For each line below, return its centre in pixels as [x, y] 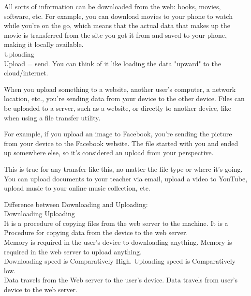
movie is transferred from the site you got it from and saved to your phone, [115, 35]
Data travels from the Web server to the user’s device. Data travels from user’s [121, 280]
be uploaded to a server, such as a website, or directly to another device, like [118, 108]
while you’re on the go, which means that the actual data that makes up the [117, 25]
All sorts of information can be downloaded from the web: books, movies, [112, 6]
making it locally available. [44, 44]
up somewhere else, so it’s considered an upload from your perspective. [109, 153]
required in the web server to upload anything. [73, 251]
